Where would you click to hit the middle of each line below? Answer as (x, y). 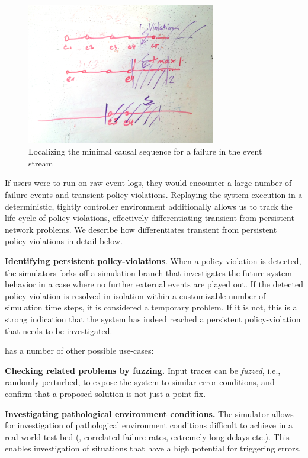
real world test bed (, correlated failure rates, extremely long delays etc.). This (147, 436)
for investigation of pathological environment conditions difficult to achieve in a (149, 425)
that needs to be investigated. (59, 330)
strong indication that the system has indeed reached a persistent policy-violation (153, 319)
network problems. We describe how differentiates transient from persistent (141, 229)
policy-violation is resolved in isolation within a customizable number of (135, 295)
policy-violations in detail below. (64, 241)
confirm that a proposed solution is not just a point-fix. (105, 393)
